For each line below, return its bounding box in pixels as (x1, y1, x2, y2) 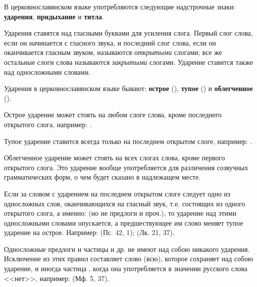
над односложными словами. (4, 66, 91, 77)
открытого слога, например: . (4, 119, 92, 129)
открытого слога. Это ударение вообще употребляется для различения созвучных (4, 162, 248, 172)
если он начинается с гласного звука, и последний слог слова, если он (4, 37, 216, 48)
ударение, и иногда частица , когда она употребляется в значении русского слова (4, 263, 248, 274)
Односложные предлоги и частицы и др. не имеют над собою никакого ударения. (4, 243, 250, 254)
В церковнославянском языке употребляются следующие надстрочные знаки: (4, 1, 236, 11)
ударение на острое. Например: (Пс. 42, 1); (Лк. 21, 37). (4, 227, 175, 238)
